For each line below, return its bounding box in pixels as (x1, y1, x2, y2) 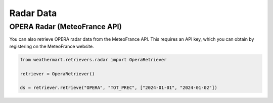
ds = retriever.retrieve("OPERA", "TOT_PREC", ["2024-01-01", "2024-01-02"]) (20, 85, 217, 90)
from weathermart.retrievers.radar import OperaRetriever (20, 57, 167, 62)
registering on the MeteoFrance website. (9, 43, 94, 49)
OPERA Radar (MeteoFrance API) (9, 22, 122, 31)
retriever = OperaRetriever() (20, 71, 95, 76)
